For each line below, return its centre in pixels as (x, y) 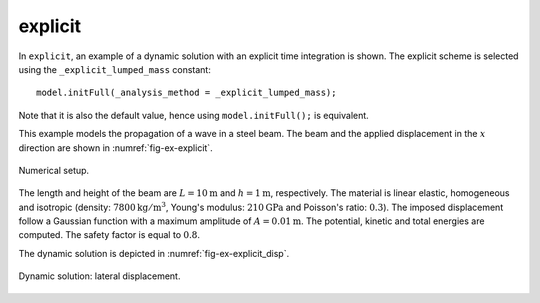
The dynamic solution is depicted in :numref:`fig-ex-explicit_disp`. (154, 253)
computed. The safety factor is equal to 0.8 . (109, 235)
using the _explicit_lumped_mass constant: (115, 69)
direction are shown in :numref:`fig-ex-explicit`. (116, 147)
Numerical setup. (54, 170)
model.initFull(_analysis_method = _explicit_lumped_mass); (186, 93)
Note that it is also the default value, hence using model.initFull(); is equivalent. (193, 115)
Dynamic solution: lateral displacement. (99, 276)
